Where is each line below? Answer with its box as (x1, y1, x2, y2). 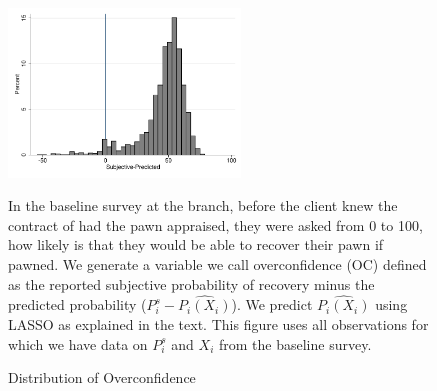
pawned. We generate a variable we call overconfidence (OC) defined (8, 253, 427, 274)
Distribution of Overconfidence (8, 367, 196, 388)
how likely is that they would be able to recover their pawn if (8, 234, 384, 255)
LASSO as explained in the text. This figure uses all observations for (8, 313, 429, 334)
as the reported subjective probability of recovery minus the (8, 273, 375, 294)
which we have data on (8, 333, 148, 354)
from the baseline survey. (218, 333, 372, 354)
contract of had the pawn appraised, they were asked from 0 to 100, (8, 214, 423, 235)
